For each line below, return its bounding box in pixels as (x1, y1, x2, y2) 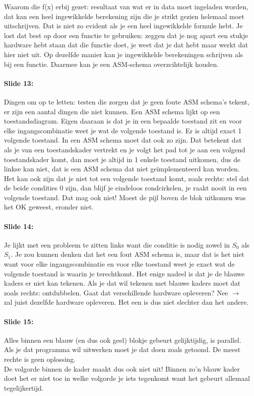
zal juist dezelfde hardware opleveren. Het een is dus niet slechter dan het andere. (4, 297, 249, 307)
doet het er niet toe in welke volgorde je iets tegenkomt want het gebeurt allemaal (4, 373, 250, 383)
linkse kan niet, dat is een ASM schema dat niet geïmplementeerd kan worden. (4, 164, 240, 174)
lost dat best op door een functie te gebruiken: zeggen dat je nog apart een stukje (4, 30, 248, 40)
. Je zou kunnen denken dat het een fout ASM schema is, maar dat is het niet (11, 249, 245, 259)
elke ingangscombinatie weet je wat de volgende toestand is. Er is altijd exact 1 (4, 125, 242, 135)
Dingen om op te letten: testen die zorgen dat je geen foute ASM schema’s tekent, (4, 96, 250, 106)
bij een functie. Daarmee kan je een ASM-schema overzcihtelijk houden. (4, 59, 219, 69)
